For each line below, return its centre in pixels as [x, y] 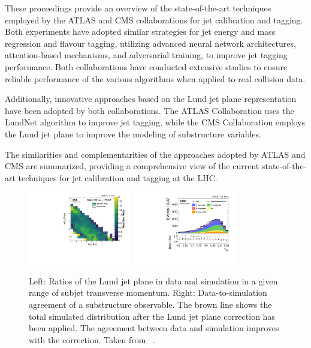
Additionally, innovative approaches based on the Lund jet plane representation [151, 99]
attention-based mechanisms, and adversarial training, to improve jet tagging [146, 55]
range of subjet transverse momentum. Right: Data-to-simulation [148, 292]
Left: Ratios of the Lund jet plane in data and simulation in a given [153, 280]
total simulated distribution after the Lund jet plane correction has [152, 316]
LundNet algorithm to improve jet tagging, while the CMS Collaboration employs [155, 122]
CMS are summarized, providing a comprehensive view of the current [132, 166]
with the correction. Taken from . [92, 339]
